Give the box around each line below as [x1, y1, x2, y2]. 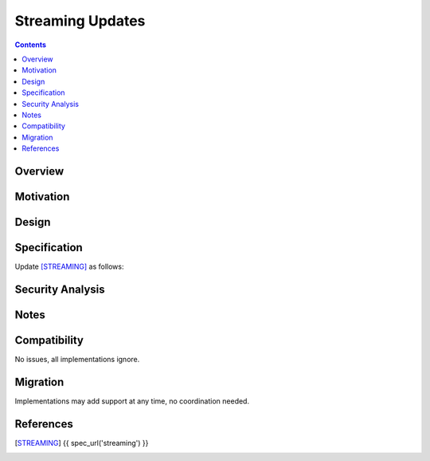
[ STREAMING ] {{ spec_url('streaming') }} [14, 438, 149, 447]
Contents [14, 40, 47, 49]
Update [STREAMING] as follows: [14, 262, 124, 271]
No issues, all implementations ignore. [14, 354, 140, 364]
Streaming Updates [14, 12, 146, 30]
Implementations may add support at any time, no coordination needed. [14, 396, 250, 406]
